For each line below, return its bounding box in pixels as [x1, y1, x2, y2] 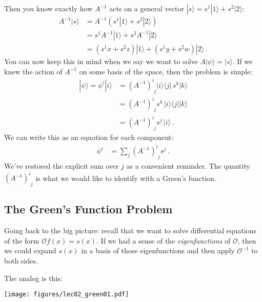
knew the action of [4, 66, 63, 76]
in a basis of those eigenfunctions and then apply [81, 245, 235, 256]
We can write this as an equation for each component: [4, 132, 174, 143]
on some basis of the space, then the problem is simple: [79, 66, 253, 76]
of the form [4, 235, 39, 246]
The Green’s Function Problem [4, 201, 173, 217]
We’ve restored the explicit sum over [4, 160, 119, 171]
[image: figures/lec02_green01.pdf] [4, 291, 129, 298]
